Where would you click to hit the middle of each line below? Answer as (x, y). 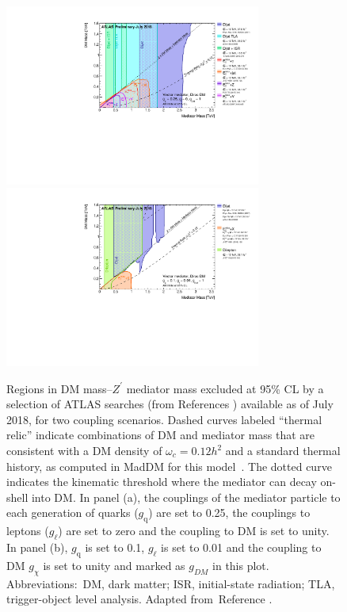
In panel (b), (37, 547)
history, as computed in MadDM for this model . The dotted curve (169, 466)
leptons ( (28, 531)
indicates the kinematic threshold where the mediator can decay (162, 482)
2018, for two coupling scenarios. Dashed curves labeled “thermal (164, 419)
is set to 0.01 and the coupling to (241, 547)
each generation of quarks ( (72, 513)
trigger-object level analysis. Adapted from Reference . (139, 599)
